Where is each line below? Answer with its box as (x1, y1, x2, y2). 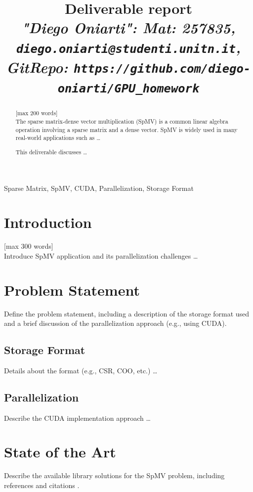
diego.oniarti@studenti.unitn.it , (16, 37, 241, 57)
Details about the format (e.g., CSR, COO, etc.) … (4, 365, 158, 375)
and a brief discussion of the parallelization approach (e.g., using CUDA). (4, 318, 227, 328)
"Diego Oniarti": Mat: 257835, (21, 17, 236, 38)
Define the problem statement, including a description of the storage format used (4, 308, 250, 318)
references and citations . (4, 480, 80, 490)
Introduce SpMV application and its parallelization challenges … (4, 250, 198, 261)
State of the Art (4, 442, 116, 462)
